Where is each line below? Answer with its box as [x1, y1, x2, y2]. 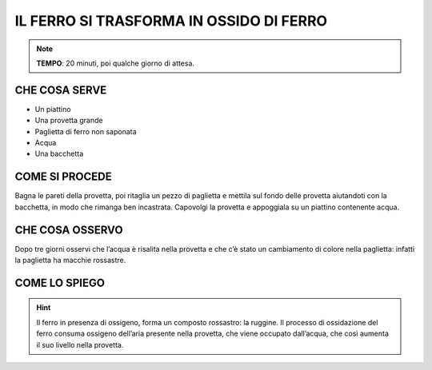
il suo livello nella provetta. [36, 340, 124, 349]
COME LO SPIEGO [14, 276, 106, 289]
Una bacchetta [34, 149, 84, 159]
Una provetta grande [34, 116, 103, 125]
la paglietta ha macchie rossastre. [14, 256, 126, 265]
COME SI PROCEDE [14, 170, 112, 184]
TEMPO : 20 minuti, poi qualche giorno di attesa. [36, 58, 195, 68]
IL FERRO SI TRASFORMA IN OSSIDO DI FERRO [14, 12, 328, 30]
